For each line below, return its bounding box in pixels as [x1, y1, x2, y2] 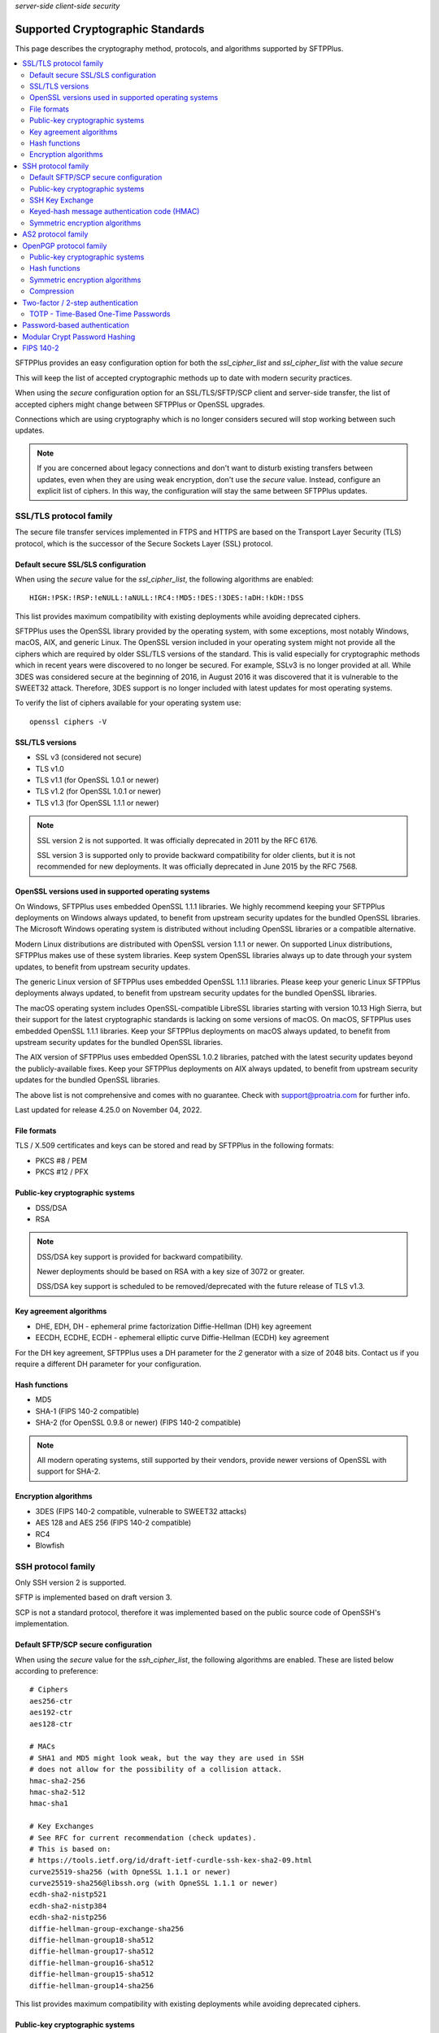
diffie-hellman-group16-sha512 [29, 1958, 154, 1967]
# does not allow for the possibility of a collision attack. [29, 1765, 283, 1774]
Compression [29, 286, 75, 296]
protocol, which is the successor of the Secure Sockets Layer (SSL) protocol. [15, 538, 273, 548]
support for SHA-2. [37, 1466, 101, 1476]
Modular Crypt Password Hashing [22, 332, 136, 342]
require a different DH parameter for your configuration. [15, 1359, 202, 1369]
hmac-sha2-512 [29, 1787, 85, 1796]
